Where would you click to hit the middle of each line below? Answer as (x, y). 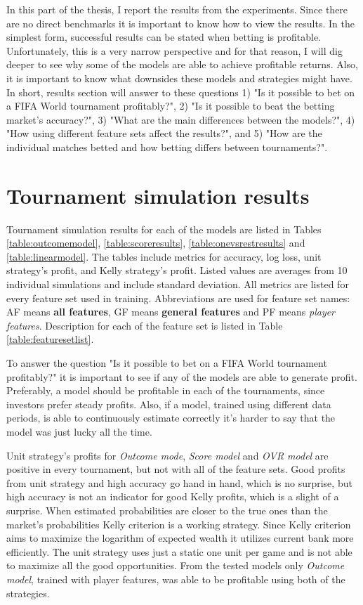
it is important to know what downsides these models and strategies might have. (179, 78)
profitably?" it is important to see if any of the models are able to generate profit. (182, 376)
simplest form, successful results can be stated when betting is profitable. (164, 37)
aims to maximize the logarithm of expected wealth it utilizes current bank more (180, 538)
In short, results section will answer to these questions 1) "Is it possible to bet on (181, 92)
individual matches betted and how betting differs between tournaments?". (167, 147)
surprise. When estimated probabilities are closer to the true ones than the (167, 510)
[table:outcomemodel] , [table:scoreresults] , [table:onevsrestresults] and (156, 243)
